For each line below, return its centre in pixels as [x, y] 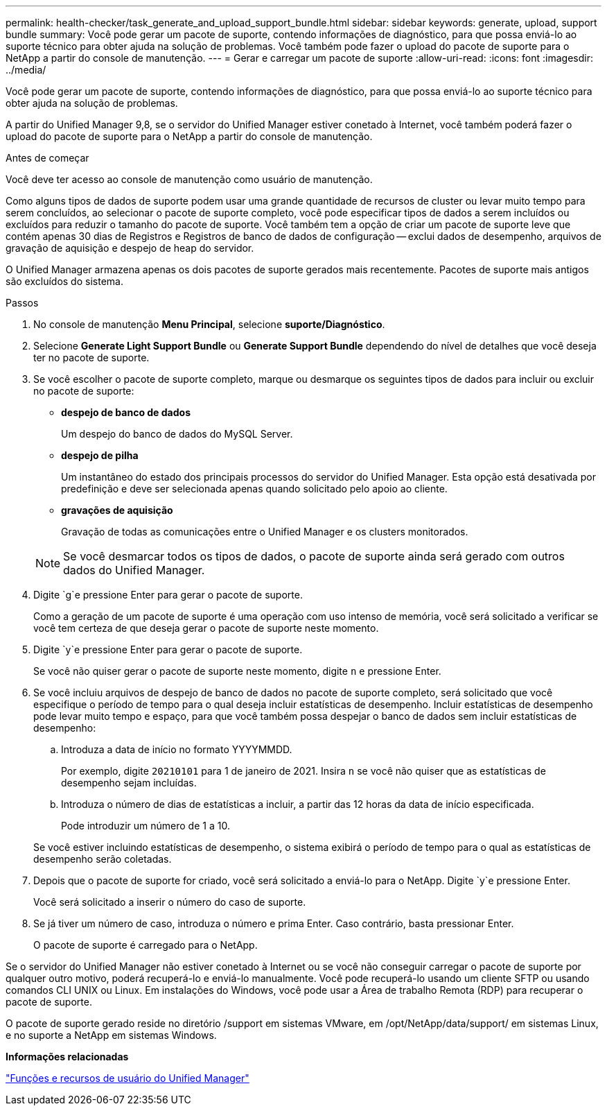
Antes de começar [47, 158]
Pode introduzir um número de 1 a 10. [146, 826]
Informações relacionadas [67, 1057]
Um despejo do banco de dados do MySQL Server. [177, 434]
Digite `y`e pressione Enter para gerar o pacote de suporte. [168, 649]
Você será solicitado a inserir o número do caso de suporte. [170, 902]
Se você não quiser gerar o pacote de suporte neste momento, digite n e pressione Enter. [237, 671]
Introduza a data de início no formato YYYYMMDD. [177, 749]
